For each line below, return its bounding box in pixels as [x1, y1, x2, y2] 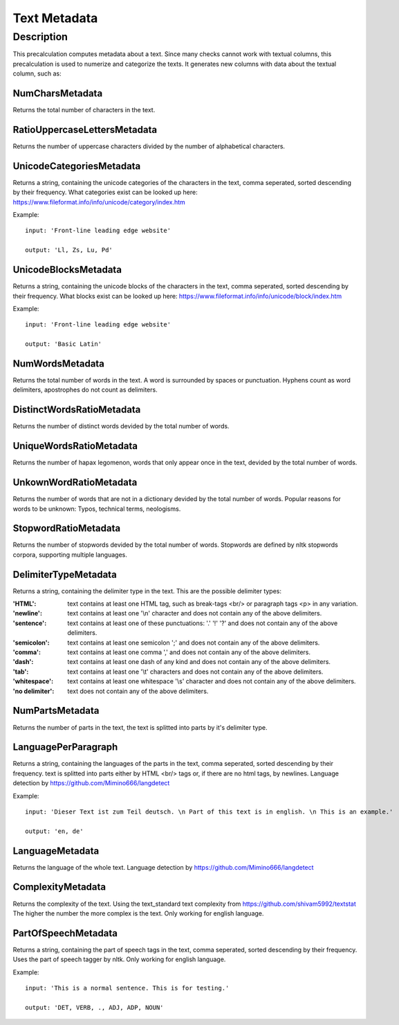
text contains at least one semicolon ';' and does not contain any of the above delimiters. [67, 638, 320, 647]
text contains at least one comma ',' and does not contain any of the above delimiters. [67, 648, 311, 656]
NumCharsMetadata [12, 87, 103, 99]
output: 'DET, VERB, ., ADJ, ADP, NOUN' [25, 1004, 164, 1011]
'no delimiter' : [12, 687, 55, 695]
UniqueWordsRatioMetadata [12, 440, 138, 452]
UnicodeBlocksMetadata [12, 264, 122, 276]
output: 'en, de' [25, 827, 84, 835]
